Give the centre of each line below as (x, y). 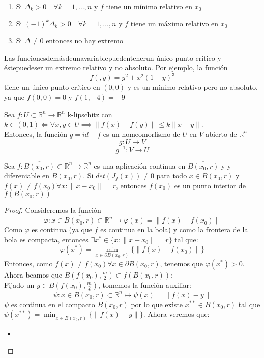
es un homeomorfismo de (141, 134)
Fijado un (19, 284)
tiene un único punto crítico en (52, 87)
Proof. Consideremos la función (53, 210)
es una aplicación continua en (140, 165)
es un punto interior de (210, 185)
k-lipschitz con (90, 114)
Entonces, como (28, 263)
